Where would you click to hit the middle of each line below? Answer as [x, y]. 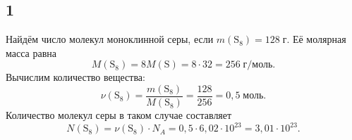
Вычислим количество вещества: [75, 77]
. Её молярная [316, 39]
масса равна [31, 52]
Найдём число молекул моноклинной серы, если [110, 39]
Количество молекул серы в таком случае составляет [119, 115]
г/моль [258, 65]
